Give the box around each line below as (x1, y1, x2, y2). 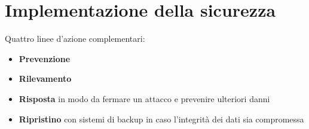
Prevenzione (19, 52, 71, 64)
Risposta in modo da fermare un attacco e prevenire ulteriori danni (19, 92, 270, 105)
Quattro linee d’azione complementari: (5, 32, 145, 45)
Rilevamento (19, 72, 72, 85)
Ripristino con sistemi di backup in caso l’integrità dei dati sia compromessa (19, 112, 304, 125)
